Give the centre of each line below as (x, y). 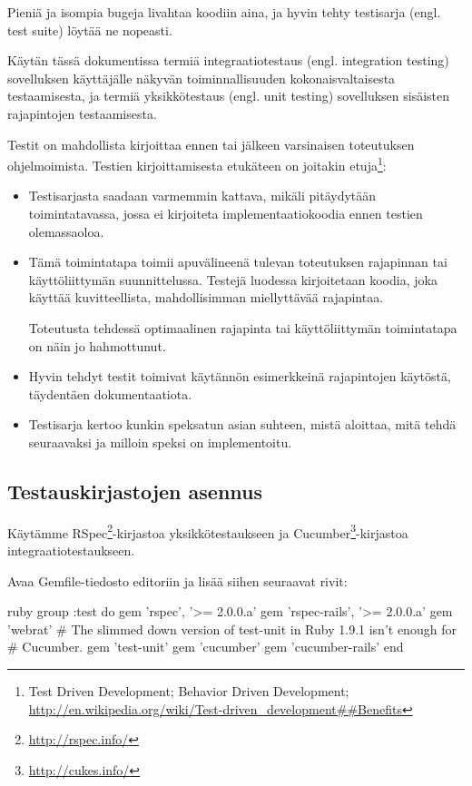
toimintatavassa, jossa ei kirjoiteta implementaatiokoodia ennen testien (226, 213)
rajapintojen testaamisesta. (82, 113)
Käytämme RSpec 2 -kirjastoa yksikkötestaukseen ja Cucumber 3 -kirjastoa (208, 531)
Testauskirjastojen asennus (135, 491)
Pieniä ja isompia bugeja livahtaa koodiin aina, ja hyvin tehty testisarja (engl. (224, 12)
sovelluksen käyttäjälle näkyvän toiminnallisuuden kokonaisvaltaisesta (202, 78)
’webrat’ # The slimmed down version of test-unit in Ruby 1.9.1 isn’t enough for (232, 629)
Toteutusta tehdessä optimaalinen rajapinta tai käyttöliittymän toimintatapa (243, 327)
